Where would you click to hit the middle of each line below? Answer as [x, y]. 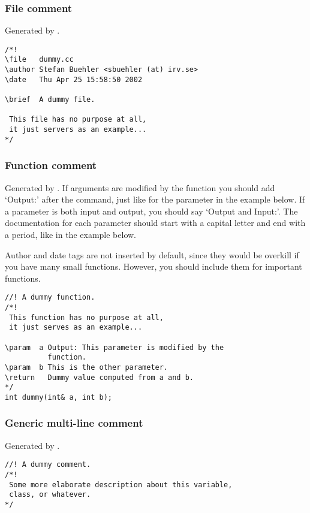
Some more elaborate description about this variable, [121, 485]
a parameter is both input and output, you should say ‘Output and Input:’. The [151, 211]
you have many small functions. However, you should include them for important [154, 266]
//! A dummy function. [50, 298]
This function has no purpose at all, [86, 317]
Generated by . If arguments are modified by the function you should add [140, 187]
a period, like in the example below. [70, 234]
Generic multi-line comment [74, 423]
